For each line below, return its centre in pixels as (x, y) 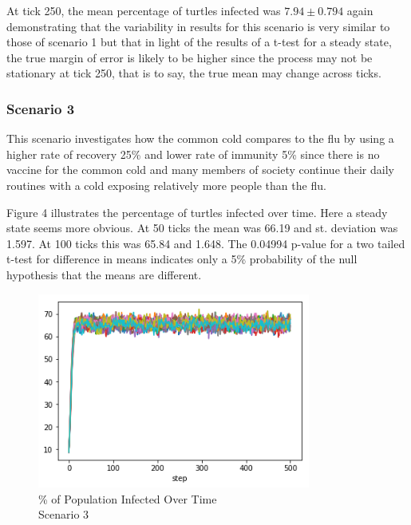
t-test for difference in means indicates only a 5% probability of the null (182, 259)
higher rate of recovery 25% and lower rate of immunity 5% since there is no (193, 154)
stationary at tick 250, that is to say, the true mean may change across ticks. (194, 73)
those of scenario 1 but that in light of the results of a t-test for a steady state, (199, 42)
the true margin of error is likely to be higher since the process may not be (190, 57)
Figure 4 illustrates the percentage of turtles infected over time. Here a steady (197, 212)
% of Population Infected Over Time (128, 498)
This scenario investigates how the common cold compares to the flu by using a (200, 138)
